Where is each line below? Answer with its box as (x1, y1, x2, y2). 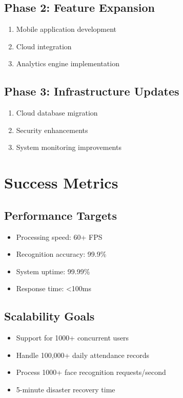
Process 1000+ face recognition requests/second (16, 367, 166, 377)
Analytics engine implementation (16, 58, 119, 69)
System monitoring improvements (16, 142, 121, 153)
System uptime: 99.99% (16, 266, 90, 276)
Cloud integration (16, 41, 72, 51)
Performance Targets (4, 207, 117, 223)
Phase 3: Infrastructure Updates (4, 83, 179, 99)
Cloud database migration (16, 107, 98, 118)
